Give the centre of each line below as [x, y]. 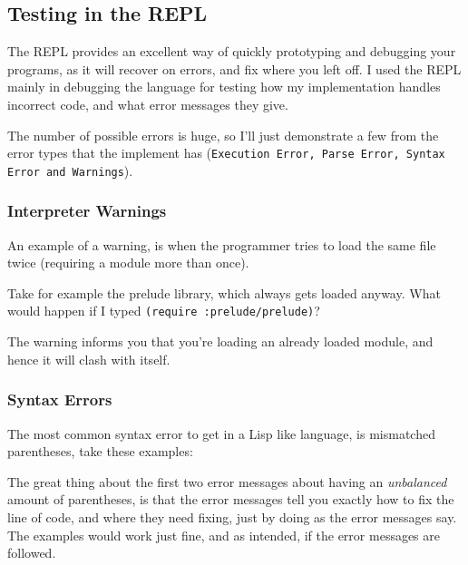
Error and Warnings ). [70, 170]
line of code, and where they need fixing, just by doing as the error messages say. [232, 516]
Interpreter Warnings [87, 211]
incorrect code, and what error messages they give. [148, 104]
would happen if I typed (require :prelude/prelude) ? [164, 311]
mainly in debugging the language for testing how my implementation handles [224, 87]
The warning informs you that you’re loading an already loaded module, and [220, 341]
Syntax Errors [60, 399]
